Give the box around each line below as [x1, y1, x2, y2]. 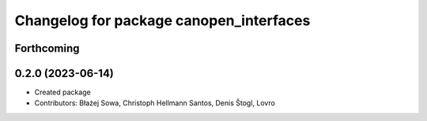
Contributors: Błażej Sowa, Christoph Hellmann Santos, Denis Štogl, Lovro [34, 98, 276, 108]
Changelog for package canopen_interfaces [14, 12, 311, 29]
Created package [34, 87, 91, 97]
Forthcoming [14, 42, 80, 55]
